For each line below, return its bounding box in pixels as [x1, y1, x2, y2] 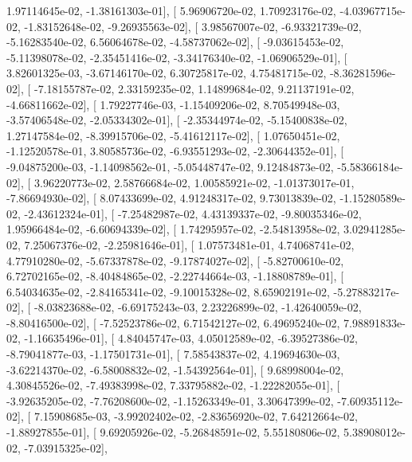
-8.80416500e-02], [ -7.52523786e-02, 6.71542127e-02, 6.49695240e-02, [6, 314, 340, 331]
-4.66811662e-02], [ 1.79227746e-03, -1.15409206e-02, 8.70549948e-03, [6, 96, 340, 112]
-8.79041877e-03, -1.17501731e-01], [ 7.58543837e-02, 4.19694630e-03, [6, 346, 340, 362]
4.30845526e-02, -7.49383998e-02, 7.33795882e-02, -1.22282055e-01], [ [6, 377, 340, 393]
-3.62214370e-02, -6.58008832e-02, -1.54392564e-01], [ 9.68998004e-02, [6, 361, 344, 378]
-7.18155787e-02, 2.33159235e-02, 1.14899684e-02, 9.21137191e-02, [33, 80, 355, 96]
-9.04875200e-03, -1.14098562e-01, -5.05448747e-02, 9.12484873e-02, [6, 158, 334, 174]
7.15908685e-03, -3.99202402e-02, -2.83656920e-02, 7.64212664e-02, [33, 408, 358, 425]
